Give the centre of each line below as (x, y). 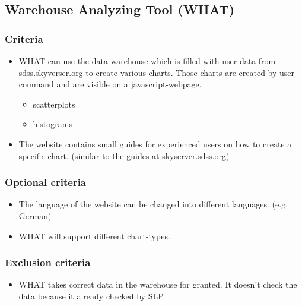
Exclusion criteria (48, 262)
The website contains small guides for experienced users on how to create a (155, 143)
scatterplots (54, 104)
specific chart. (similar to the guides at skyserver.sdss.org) (124, 155)
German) (35, 215)
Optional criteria (45, 182)
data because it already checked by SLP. (92, 296)
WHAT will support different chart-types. (94, 236)
